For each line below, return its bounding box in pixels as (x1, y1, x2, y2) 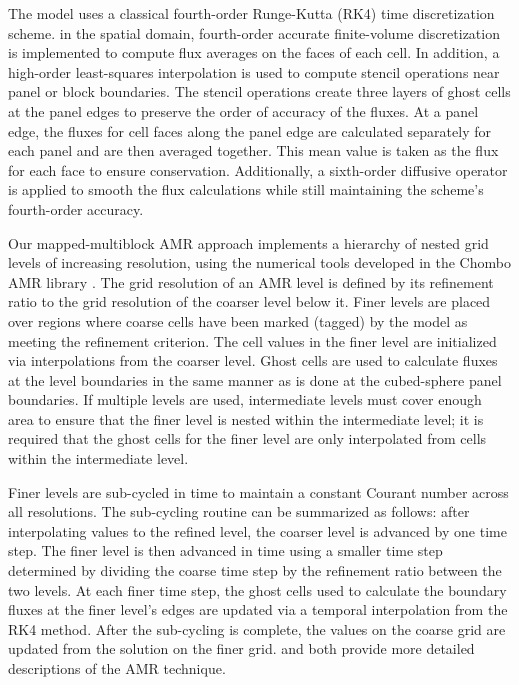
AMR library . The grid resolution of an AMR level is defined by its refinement (8, 271, 494, 292)
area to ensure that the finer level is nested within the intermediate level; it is (8, 408, 484, 429)
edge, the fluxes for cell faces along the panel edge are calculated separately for (8, 120, 491, 141)
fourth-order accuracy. (8, 198, 144, 219)
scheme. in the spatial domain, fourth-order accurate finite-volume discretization (8, 22, 500, 43)
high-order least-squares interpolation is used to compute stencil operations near (8, 61, 500, 82)
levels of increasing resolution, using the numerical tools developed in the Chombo (8, 252, 511, 273)
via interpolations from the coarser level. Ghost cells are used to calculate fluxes (8, 350, 498, 371)
